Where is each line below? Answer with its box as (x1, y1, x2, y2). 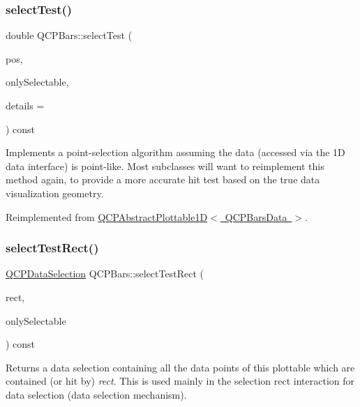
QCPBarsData (225, 209, 287, 224)
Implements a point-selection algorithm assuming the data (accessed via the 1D (6, 145, 345, 160)
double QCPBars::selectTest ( (6, 28, 133, 43)
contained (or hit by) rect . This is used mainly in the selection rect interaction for (6, 374, 355, 388)
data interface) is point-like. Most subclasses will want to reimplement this (6, 158, 324, 173)
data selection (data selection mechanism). (6, 387, 187, 401)
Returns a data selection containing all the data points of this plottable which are (6, 360, 355, 374)
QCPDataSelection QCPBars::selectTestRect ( (6, 266, 204, 281)
